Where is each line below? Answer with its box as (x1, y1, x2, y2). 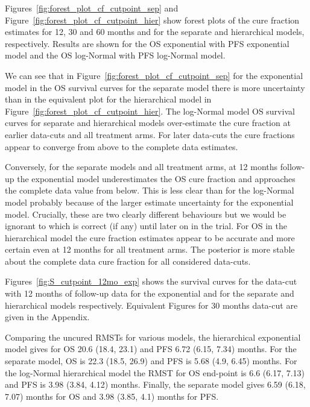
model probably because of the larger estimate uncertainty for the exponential (5, 195, 294, 208)
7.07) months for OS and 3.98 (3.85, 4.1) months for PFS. (5, 390, 219, 402)
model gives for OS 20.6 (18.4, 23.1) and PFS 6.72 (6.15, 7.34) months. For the (5, 342, 297, 355)
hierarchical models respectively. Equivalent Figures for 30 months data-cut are (5, 298, 298, 311)
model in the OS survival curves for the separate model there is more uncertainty (5, 81, 305, 93)
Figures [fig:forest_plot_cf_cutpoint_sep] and (5, 2, 179, 14)
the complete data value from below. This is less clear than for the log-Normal (5, 184, 294, 197)
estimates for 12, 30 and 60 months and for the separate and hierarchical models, (5, 25, 305, 38)
